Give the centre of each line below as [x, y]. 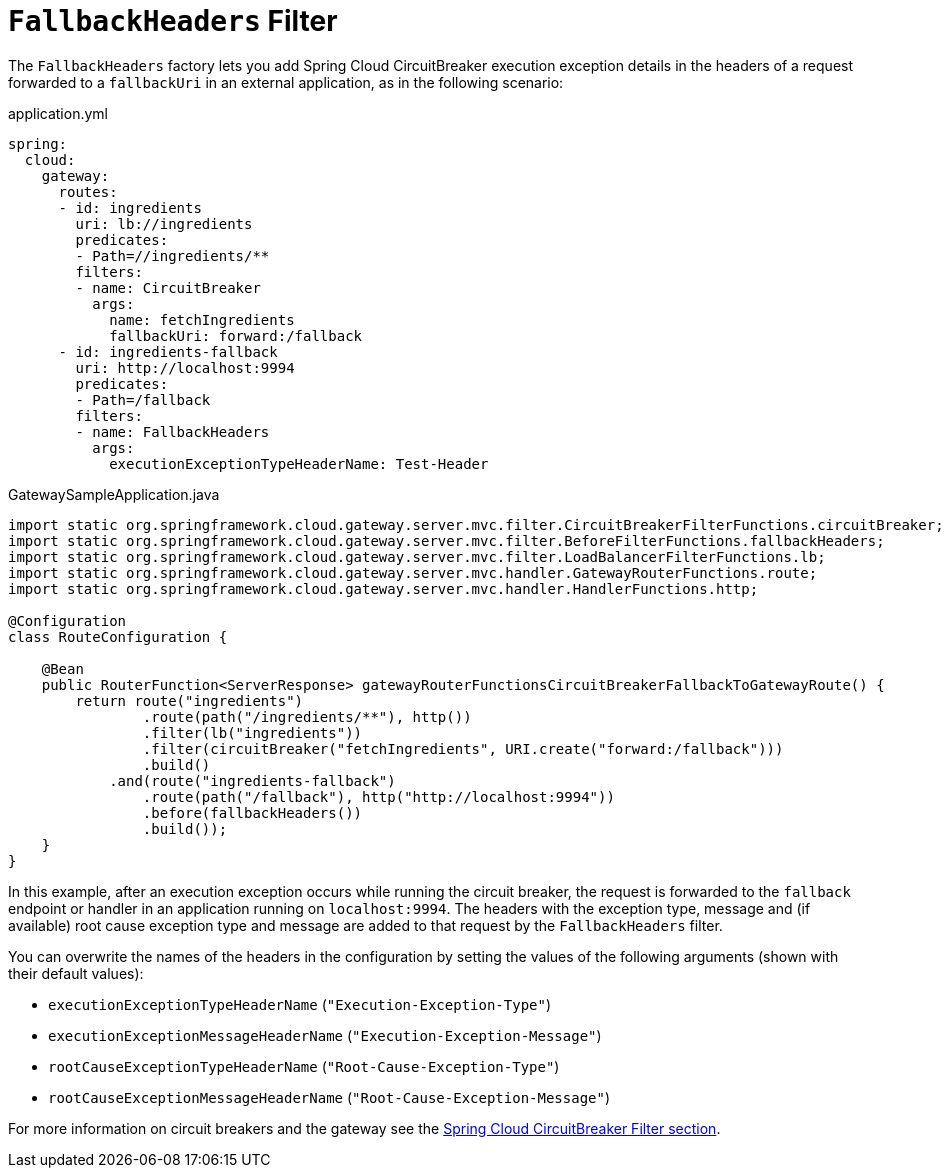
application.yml [58, 113]
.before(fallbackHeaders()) [252, 812]
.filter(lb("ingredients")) [252, 732]
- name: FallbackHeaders [172, 431]
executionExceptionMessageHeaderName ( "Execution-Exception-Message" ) [325, 1035]
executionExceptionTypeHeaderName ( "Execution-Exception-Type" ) [300, 1004]
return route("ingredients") [189, 700]
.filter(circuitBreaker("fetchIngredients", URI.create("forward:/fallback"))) [463, 748]
